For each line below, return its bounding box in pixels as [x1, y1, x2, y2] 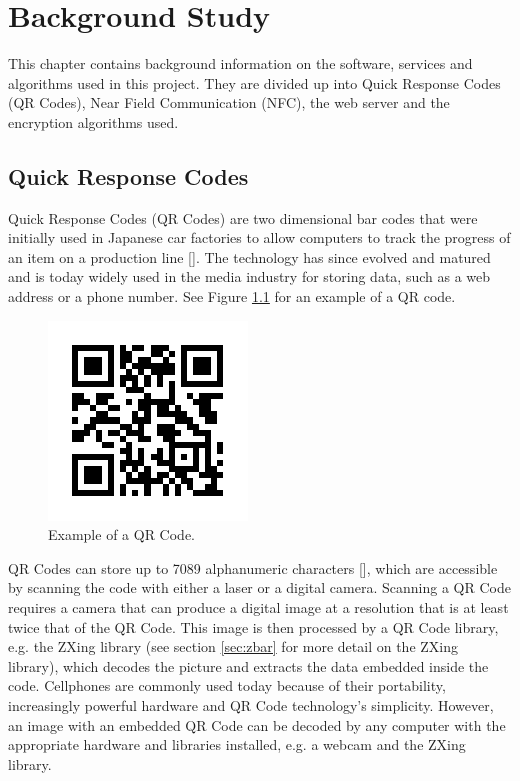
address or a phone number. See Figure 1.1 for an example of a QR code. [8, 286, 456, 307]
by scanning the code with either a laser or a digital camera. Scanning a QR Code [8, 577, 511, 598]
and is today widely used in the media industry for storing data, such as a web [8, 266, 491, 287]
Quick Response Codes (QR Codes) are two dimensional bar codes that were [8, 207, 478, 228]
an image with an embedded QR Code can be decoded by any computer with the [8, 714, 506, 735]
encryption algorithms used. [8, 111, 179, 132]
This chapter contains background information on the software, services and [8, 53, 473, 74]
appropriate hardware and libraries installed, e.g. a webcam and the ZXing [8, 734, 466, 755]
